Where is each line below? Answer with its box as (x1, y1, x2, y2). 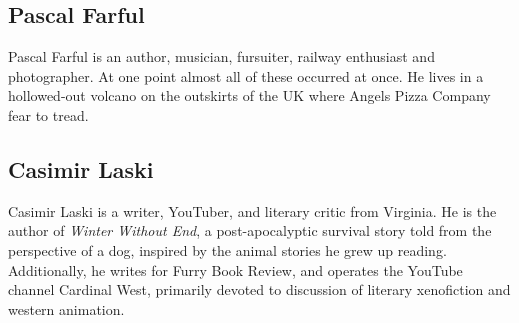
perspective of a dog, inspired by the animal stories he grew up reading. (8, 239, 447, 260)
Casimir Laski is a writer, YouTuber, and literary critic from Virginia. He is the (8, 200, 497, 221)
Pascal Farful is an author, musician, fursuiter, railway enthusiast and (8, 46, 435, 67)
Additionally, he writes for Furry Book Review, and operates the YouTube (8, 259, 463, 280)
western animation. (8, 298, 125, 319)
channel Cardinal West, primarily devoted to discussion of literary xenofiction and (8, 279, 511, 300)
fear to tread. (8, 104, 89, 125)
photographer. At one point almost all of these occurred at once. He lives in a (8, 65, 484, 86)
